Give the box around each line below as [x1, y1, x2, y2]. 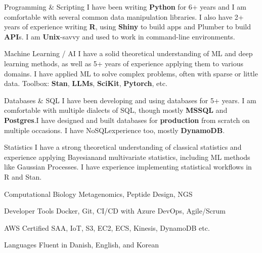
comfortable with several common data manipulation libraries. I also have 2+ [4, 11, 244, 22]
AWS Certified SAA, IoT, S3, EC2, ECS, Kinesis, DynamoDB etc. [4, 222, 210, 233]
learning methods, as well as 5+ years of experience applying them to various [4, 58, 244, 68]
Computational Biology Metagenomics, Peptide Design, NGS [4, 188, 193, 199]
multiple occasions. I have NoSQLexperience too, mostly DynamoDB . [4, 124, 225, 135]
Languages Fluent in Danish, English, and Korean [4, 239, 159, 250]
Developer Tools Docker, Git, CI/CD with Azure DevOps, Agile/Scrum [4, 205, 226, 216]
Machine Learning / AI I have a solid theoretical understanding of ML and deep [4, 48, 253, 59]
